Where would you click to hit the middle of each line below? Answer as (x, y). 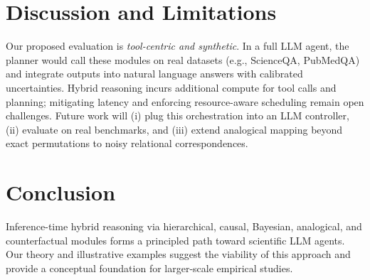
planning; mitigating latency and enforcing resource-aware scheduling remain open (185, 101)
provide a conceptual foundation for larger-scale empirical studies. (149, 268)
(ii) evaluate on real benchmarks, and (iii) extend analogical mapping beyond (174, 129)
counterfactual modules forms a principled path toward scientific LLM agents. (175, 240)
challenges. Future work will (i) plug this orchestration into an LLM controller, (178, 115)
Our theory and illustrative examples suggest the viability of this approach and (178, 254)
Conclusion (61, 192)
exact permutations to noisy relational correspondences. (127, 143)
